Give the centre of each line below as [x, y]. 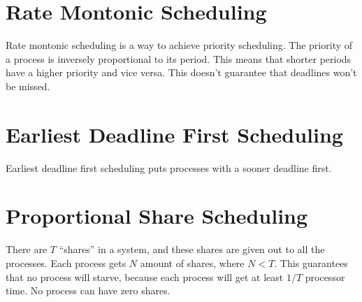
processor [325, 276]
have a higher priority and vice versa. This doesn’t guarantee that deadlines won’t [181, 72]
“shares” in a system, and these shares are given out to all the [192, 249]
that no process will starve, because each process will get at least [145, 276]
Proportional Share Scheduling [157, 216]
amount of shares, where [192, 263]
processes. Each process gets [66, 263]
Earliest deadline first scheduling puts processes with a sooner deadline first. [169, 167]
